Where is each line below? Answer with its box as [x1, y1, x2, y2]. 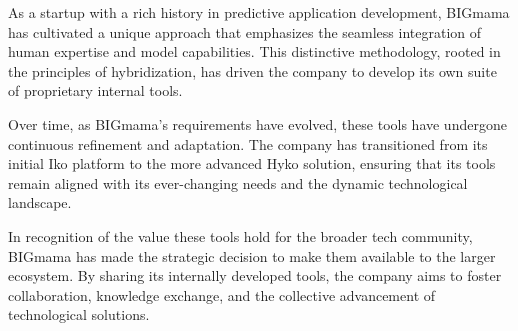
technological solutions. [8, 304, 150, 325]
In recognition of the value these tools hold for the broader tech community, [8, 225, 473, 246]
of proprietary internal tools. [8, 80, 183, 101]
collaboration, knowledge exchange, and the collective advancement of [8, 284, 436, 305]
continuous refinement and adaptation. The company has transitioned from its [8, 133, 488, 154]
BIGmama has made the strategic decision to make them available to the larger [8, 245, 496, 266]
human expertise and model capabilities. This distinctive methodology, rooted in [8, 41, 501, 62]
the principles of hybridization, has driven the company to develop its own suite [8, 60, 497, 81]
